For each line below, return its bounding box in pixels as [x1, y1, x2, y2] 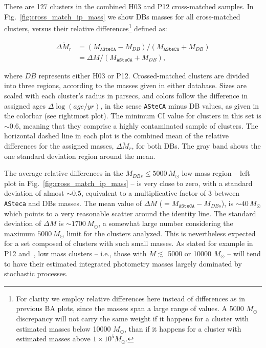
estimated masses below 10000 [16, 323, 111, 334]
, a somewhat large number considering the [98, 218, 233, 229]
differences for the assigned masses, [4, 140, 114, 151]
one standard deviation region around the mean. [4, 150, 156, 161]
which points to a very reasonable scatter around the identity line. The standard [4, 208, 256, 218]
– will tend [227, 248, 261, 258]
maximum [4, 228, 35, 238]
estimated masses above [16, 333, 91, 344]
